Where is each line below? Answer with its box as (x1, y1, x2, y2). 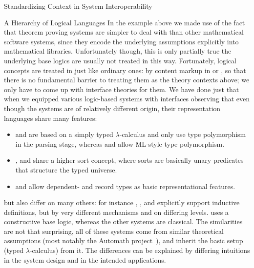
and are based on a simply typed (15, 129, 113, 139)
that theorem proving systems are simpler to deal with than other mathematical (4, 27, 244, 37)
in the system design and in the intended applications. (4, 254, 166, 265)
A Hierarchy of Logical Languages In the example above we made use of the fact (4, 17, 245, 27)
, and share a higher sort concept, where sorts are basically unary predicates (15, 155, 244, 165)
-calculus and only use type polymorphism (119, 129, 246, 139)
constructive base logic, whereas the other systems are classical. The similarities (4, 216, 243, 227)
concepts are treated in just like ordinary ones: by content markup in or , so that (4, 65, 246, 75)
